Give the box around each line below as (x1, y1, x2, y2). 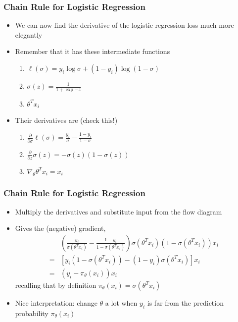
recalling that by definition (15, 280, 96, 290)
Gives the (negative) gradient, (15, 223, 106, 233)
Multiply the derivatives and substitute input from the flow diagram (15, 206, 222, 216)
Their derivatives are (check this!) (15, 115, 118, 125)
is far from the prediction (147, 298, 224, 308)
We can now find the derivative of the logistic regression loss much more (15, 20, 234, 30)
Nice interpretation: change (15, 298, 97, 308)
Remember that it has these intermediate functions (15, 46, 170, 56)
